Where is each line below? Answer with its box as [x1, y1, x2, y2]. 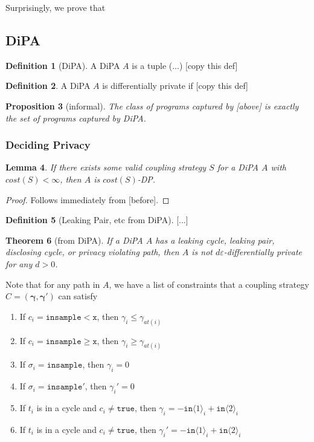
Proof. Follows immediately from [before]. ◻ [5, 193, 170, 206]
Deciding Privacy [5, 137, 91, 152]
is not [191, 245, 213, 258]
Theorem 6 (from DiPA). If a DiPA [5, 233, 143, 246]
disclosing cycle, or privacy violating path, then [5, 245, 179, 258]
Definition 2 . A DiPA [5, 79, 91, 92]
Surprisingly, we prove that [5, 1, 106, 13]
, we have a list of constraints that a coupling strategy [109, 278, 309, 290]
